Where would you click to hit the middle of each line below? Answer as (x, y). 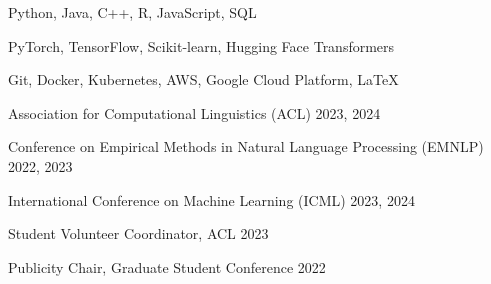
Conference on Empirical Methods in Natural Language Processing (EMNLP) (246, 146)
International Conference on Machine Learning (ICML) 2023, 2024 (211, 199)
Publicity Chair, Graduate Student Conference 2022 (167, 266)
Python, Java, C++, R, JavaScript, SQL (132, 12)
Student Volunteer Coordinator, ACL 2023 (138, 233)
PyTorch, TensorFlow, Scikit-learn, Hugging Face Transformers (201, 45)
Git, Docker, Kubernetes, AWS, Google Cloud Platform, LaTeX (203, 79)
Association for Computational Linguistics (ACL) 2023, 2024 (194, 112)
